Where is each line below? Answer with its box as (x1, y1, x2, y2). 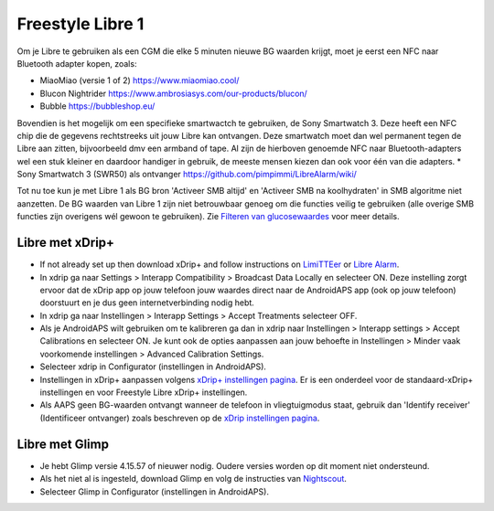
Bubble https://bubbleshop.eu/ (39, 101, 156, 112)
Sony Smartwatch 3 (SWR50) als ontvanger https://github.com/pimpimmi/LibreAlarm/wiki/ (16, 169, 357, 180)
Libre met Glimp (16, 436, 110, 452)
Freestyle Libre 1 (16, 14, 145, 34)
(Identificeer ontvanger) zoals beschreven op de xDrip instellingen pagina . (39, 412, 320, 423)
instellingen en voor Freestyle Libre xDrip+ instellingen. (39, 387, 248, 398)
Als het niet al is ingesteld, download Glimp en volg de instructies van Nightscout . (39, 474, 348, 484)
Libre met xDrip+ (16, 235, 114, 250)
